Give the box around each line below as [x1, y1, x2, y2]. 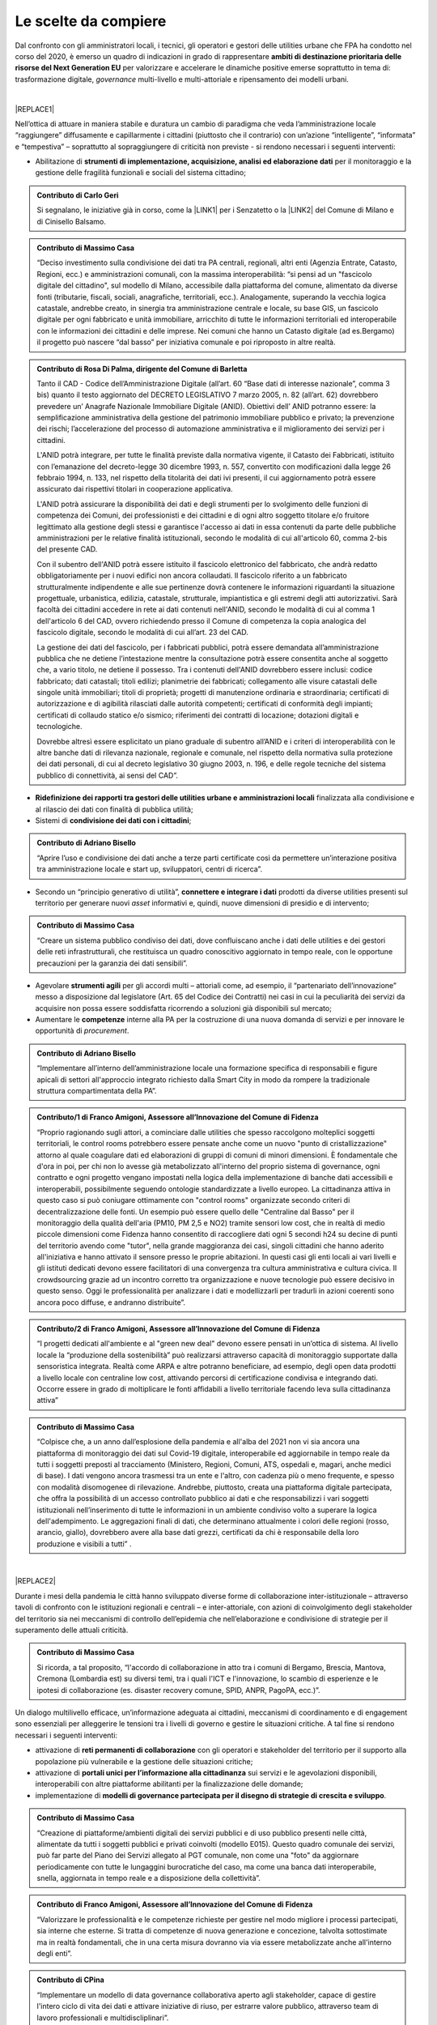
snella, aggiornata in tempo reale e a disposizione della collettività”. [36, 1874, 261, 1883]
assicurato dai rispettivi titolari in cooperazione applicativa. [36, 484, 234, 494]
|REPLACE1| [15, 104, 55, 113]
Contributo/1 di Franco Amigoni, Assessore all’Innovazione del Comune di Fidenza [36, 1112, 319, 1122]
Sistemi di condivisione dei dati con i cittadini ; [35, 815, 192, 825]
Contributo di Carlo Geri [36, 190, 119, 200]
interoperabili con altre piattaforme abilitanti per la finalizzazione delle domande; [35, 1779, 303, 1789]
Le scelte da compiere [15, 12, 167, 30]
